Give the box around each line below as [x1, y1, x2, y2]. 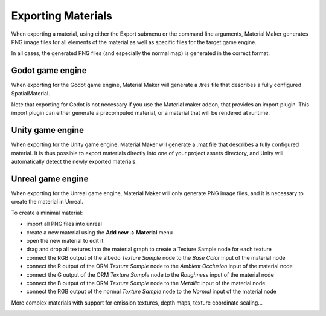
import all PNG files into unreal [26, 221, 103, 228]
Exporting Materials [11, 9, 113, 22]
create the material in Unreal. [11, 198, 84, 205]
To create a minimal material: [11, 209, 83, 216]
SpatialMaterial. [11, 89, 50, 97]
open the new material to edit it [26, 237, 104, 244]
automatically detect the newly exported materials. [11, 158, 137, 166]
